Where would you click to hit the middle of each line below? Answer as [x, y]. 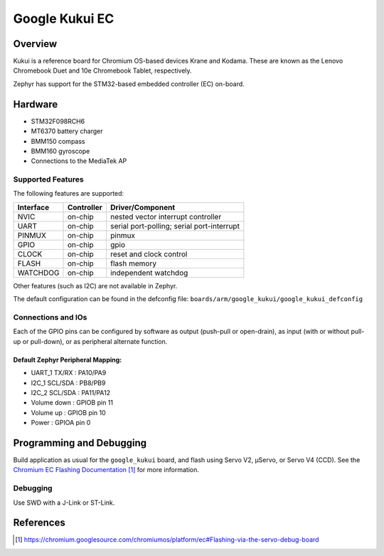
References [39, 523]
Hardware [36, 104]
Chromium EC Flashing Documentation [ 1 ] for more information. [106, 470]
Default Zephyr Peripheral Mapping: [68, 360]
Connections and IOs [50, 317]
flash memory [133, 263]
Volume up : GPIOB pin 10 [68, 412]
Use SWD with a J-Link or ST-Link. [64, 503]
